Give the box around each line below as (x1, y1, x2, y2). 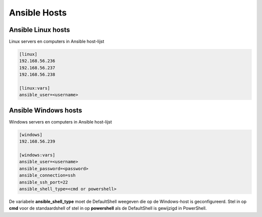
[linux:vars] (19, 85, 50, 91)
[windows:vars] (19, 153, 55, 158)
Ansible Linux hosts (9, 26, 70, 34)
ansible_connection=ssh (19, 172, 76, 178)
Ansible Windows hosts (9, 106, 82, 114)
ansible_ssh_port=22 (19, 179, 68, 185)
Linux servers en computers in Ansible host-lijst (9, 39, 104, 45)
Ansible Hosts (9, 7, 67, 18)
